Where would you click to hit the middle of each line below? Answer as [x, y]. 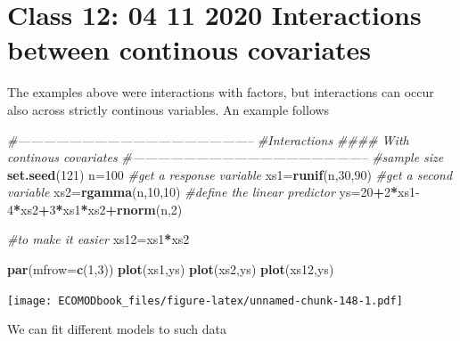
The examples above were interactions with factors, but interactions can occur [221, 92]
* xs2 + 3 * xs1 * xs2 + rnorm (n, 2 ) [98, 209]
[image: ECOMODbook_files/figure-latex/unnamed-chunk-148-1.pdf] [205, 300]
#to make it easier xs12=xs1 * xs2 [99, 239]
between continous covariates [189, 49]
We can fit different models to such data [117, 329]
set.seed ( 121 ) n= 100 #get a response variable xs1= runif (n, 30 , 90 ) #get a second [230, 174]
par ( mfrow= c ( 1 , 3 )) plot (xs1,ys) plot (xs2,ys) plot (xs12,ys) [171, 269]
